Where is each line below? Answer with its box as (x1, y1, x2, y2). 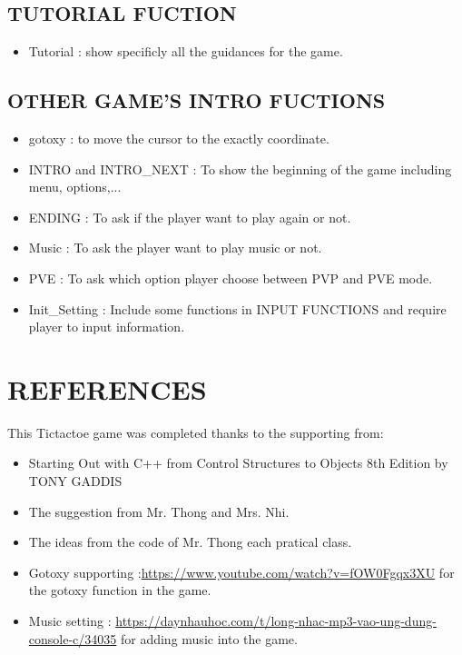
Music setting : (28, 611, 112, 630)
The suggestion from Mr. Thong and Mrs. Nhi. (28, 501, 290, 521)
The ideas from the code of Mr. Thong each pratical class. (28, 532, 352, 551)
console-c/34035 (28, 629, 117, 648)
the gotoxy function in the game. (28, 581, 211, 600)
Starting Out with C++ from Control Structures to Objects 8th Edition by (28, 453, 448, 472)
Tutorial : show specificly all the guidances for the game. (28, 42, 343, 61)
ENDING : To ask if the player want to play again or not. (28, 207, 351, 226)
